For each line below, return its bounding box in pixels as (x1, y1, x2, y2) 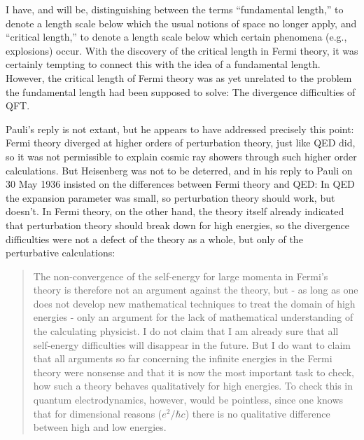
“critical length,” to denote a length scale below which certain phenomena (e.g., (6, 29, 347, 44)
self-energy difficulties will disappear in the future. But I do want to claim (33, 337, 351, 352)
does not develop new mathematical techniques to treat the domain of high (33, 296, 356, 310)
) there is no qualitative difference (185, 406, 330, 420)
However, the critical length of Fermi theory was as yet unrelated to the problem (6, 70, 352, 85)
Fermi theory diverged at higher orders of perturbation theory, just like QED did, (6, 135, 356, 150)
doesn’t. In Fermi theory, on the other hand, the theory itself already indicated (6, 204, 344, 219)
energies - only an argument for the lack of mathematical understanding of (33, 310, 353, 324)
